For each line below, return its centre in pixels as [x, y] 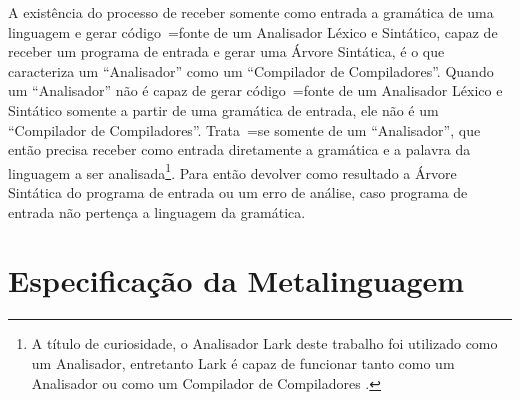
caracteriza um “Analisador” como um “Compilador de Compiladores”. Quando [251, 70]
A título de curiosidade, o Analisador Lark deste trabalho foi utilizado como [264, 343]
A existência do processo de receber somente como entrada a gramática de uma [251, 12]
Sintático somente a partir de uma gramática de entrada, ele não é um [223, 109]
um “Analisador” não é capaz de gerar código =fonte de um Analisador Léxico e [255, 90]
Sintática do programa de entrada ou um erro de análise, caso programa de [238, 192]
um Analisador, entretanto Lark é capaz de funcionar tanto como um [243, 362]
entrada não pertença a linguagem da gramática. [157, 211]
